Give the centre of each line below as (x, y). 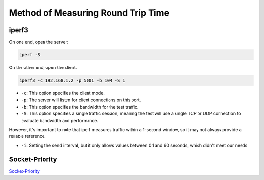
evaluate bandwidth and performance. (60, 120)
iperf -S (30, 55)
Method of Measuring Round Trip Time (89, 13)
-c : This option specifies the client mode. (63, 93)
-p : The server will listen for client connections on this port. (81, 100)
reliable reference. (27, 136)
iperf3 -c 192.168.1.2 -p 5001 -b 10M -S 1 (72, 80)
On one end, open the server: (39, 42)
